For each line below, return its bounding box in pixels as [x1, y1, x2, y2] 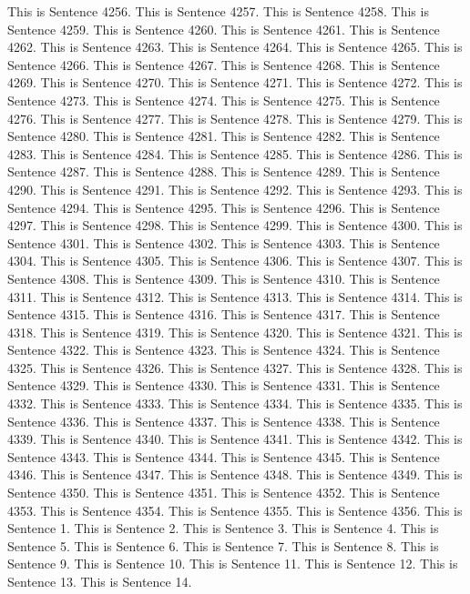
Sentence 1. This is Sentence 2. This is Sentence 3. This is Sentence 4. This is [7, 518, 439, 538]
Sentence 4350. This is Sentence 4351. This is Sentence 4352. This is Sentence [7, 483, 440, 502]
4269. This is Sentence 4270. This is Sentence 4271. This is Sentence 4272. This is [7, 73, 463, 92]
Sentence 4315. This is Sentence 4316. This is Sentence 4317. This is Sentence [7, 305, 440, 324]
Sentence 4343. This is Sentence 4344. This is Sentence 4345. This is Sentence [7, 447, 440, 466]
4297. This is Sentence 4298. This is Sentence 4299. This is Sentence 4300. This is [7, 216, 463, 235]
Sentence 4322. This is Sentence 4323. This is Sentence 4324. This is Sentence [7, 340, 440, 359]
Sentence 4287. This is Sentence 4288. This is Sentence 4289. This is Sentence [7, 162, 440, 181]
